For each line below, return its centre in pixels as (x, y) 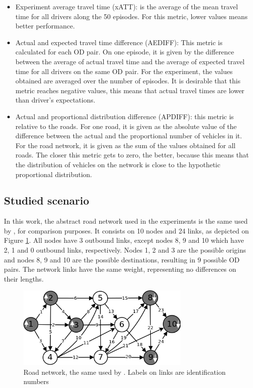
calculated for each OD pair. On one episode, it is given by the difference (125, 52)
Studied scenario (47, 200)
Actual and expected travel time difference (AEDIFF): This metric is (119, 42)
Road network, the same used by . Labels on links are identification (125, 372)
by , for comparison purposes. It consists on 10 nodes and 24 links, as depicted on (126, 230)
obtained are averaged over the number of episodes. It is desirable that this (128, 81)
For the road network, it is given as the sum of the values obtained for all (126, 145)
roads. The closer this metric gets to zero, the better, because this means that (132, 155)
